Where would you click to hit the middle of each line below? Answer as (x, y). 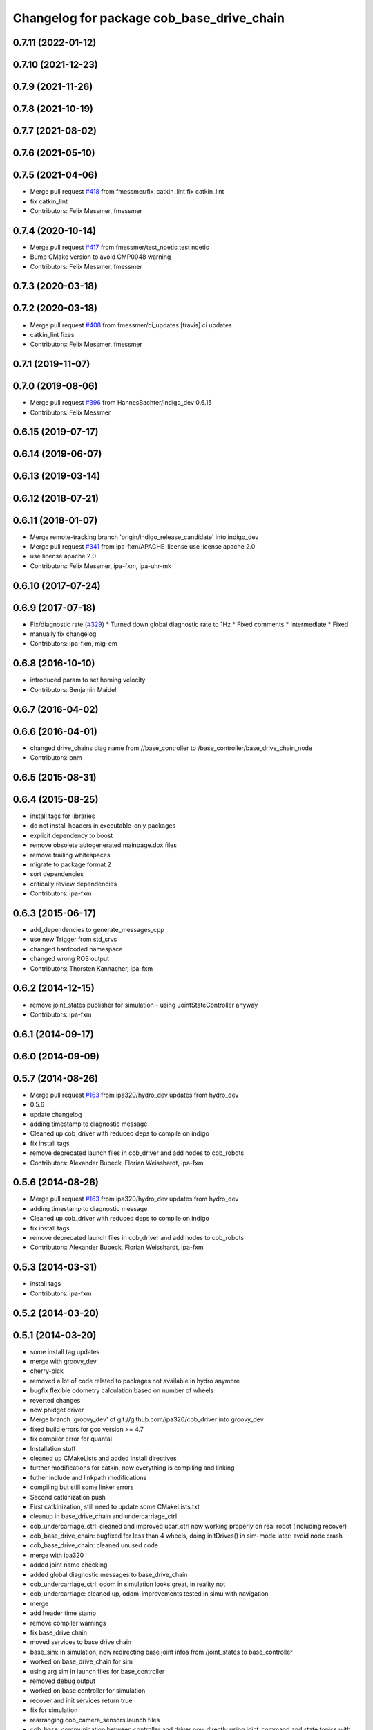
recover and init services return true (81, 1700)
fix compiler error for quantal (71, 1439)
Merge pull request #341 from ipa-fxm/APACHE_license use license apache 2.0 (143, 546)
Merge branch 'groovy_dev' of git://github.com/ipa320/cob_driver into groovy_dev (147, 1419)
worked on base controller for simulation (88, 1691)
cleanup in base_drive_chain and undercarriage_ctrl (104, 1516)
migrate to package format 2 (71, 864)
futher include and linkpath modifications (88, 1477)
